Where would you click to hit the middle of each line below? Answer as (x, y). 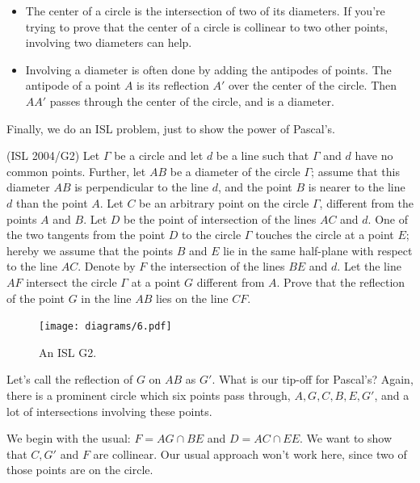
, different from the (366, 202)
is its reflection (173, 85)
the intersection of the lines (217, 266)
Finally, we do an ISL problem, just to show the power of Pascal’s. (171, 128)
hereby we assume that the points (90, 250)
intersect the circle (71, 281)
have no (374, 155)
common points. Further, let (76, 171)
